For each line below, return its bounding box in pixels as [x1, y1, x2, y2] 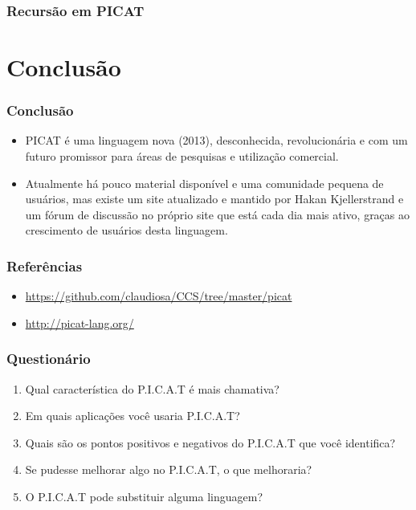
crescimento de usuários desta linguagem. [25, 222, 228, 239]
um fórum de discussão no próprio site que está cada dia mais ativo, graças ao [25, 206, 410, 222]
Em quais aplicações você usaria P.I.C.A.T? [25, 407, 240, 424]
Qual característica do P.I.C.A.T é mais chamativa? [25, 380, 279, 397]
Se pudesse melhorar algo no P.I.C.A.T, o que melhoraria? [25, 461, 312, 478]
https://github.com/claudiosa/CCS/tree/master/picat [25, 288, 292, 304]
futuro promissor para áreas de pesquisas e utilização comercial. [25, 148, 339, 165]
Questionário [6, 349, 91, 369]
